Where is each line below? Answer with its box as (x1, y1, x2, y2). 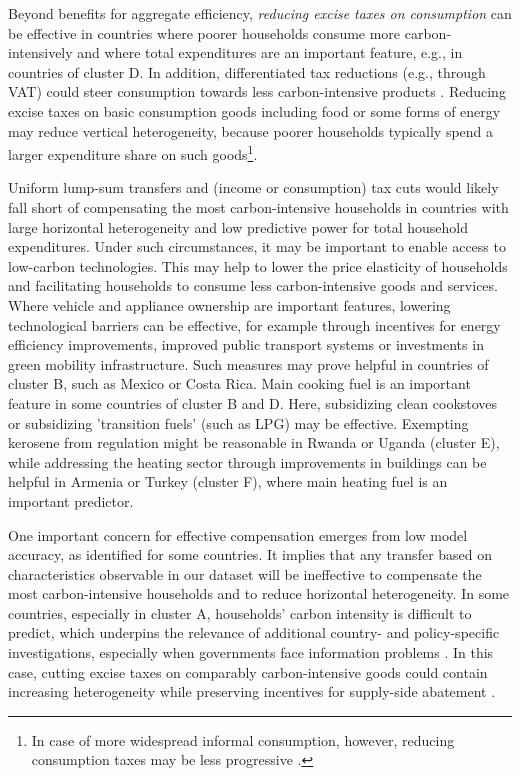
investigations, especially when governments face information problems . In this (8, 642, 494, 663)
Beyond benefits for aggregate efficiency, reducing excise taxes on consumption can (8, 3, 512, 23)
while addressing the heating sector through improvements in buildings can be (8, 451, 487, 472)
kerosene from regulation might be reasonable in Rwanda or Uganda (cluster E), (8, 432, 500, 453)
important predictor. (8, 490, 134, 511)
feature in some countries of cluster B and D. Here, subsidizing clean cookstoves (8, 392, 498, 413)
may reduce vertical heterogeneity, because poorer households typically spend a (8, 120, 494, 141)
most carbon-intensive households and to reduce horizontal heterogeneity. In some (8, 583, 510, 604)
